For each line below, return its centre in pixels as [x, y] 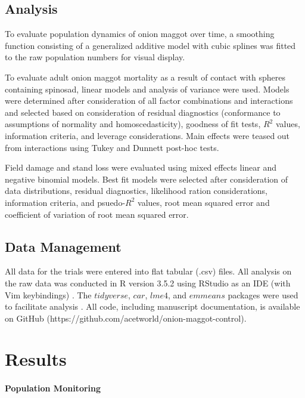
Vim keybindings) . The [48, 294]
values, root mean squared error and [204, 202]
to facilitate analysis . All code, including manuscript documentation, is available [152, 306]
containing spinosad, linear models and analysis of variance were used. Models [147, 89]
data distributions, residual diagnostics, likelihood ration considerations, [136, 191]
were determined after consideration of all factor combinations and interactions [149, 101]
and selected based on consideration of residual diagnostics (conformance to [143, 112]
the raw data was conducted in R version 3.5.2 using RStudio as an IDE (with [148, 283]
